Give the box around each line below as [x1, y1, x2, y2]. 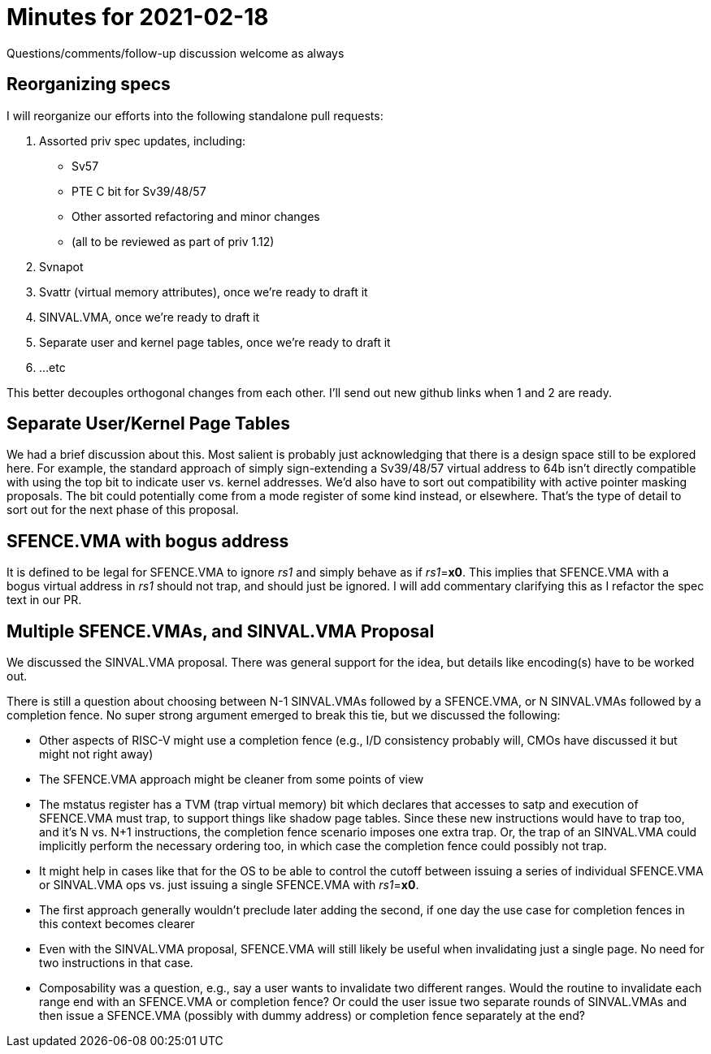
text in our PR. [7, 593, 82, 607]
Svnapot [39, 259, 84, 274]
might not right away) [39, 747, 154, 762]
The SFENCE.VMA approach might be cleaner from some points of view [39, 772, 424, 787]
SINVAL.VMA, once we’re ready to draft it [39, 309, 260, 324]
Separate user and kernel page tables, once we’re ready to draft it [39, 335, 391, 349]
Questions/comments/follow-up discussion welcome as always [7, 45, 345, 60]
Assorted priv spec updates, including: [39, 133, 246, 148]
